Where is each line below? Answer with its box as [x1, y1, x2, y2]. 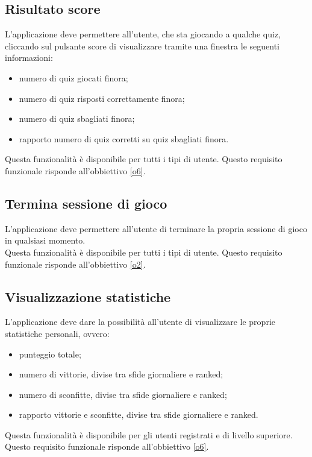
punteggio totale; [19, 347, 81, 360]
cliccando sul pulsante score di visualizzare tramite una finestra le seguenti [5, 39, 279, 52]
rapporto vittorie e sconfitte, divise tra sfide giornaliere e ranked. [19, 408, 258, 421]
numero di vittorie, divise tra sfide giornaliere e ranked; [19, 368, 223, 380]
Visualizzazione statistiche [5, 287, 171, 306]
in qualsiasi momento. [5, 234, 86, 247]
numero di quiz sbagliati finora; [19, 112, 135, 125]
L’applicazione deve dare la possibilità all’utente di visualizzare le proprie [5, 315, 275, 328]
